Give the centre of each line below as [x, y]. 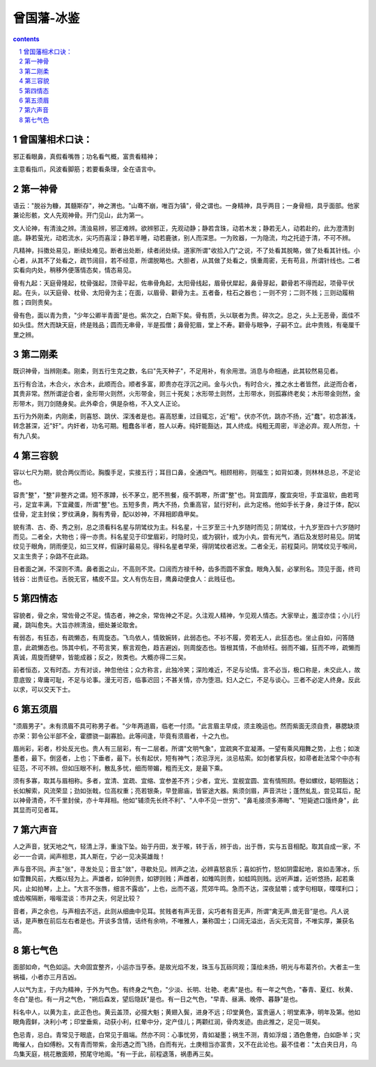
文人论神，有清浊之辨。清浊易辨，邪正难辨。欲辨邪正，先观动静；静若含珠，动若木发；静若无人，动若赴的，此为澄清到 [183, 228]
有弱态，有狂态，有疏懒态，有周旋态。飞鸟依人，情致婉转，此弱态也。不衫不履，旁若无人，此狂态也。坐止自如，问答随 [183, 638]
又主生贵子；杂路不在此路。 [53, 556]
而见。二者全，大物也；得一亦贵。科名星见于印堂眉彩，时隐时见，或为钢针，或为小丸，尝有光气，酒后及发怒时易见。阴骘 [187, 537]
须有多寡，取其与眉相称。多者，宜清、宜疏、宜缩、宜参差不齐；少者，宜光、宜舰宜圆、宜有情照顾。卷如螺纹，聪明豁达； [187, 781]
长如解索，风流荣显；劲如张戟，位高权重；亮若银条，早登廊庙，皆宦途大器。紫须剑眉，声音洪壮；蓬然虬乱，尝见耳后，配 [187, 791]
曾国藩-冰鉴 [46, 18]
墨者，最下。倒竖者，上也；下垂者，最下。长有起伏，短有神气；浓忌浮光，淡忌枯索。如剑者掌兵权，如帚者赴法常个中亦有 [187, 758]
